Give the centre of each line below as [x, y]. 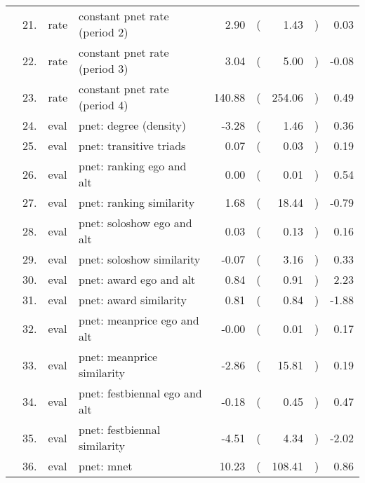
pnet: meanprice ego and [139, 320]
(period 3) [104, 68]
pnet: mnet [106, 466]
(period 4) [104, 105]
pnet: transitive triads [132, 145]
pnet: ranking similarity [137, 202]
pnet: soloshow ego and [135, 223]
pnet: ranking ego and [133, 166]
